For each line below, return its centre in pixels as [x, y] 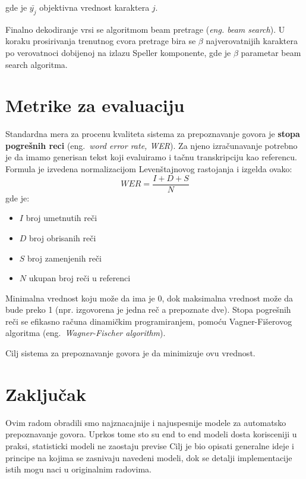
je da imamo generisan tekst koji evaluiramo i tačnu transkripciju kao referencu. [151, 157]
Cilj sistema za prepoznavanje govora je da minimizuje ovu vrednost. [130, 353]
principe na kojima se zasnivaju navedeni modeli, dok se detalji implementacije [149, 457]
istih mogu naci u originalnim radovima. [78, 469]
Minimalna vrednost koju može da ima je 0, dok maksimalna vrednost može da [149, 298]
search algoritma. [37, 64]
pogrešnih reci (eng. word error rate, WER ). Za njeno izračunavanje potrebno [152, 145]
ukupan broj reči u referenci [80, 278]
